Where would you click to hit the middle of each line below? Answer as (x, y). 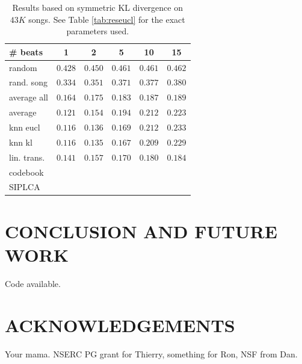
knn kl (21, 142)
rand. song (28, 82)
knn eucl (25, 127)
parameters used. (98, 31)
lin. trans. (27, 157)
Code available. (33, 283)
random (23, 67)
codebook (26, 172)
